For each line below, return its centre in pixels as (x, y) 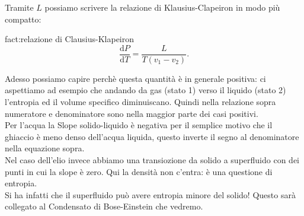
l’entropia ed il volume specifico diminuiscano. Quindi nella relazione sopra (140, 102)
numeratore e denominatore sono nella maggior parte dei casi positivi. (132, 113)
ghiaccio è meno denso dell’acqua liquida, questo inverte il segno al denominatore (152, 136)
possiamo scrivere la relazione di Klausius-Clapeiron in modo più (162, 7)
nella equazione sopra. (45, 148)
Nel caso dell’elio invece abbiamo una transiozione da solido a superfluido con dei (152, 160)
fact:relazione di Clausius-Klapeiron (70, 39)
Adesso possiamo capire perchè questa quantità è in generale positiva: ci (135, 78)
